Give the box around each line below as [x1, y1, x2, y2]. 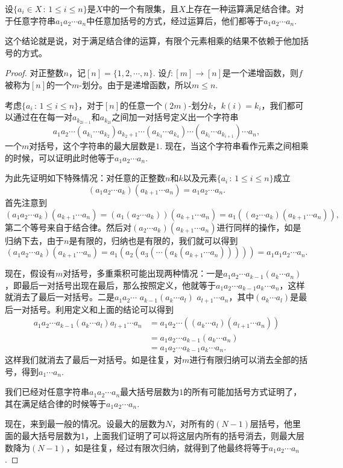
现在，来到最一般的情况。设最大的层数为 [5, 417, 165, 430]
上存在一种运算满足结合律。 [185, 2, 295, 14]
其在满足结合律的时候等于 [5, 397, 106, 409]
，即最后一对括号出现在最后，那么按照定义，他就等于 [5, 278, 216, 291]
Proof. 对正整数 [5, 66, 64, 79]
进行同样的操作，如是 [216, 220, 301, 233]
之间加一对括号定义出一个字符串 [112, 111, 239, 123]
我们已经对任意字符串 [5, 385, 89, 398]
